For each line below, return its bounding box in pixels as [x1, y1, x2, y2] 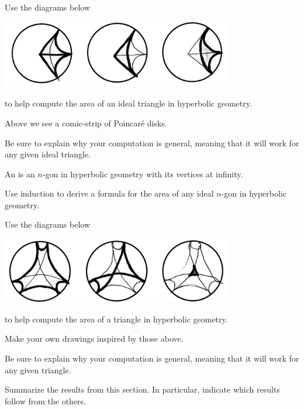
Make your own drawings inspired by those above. [5, 332, 184, 345]
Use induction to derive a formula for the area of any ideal [5, 187, 214, 200]
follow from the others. [5, 394, 86, 407]
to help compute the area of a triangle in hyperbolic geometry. [5, 312, 228, 325]
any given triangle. [5, 363, 71, 376]
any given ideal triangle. [5, 148, 91, 160]
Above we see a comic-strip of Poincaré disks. [5, 116, 167, 129]
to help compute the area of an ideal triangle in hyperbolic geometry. [5, 97, 252, 109]
